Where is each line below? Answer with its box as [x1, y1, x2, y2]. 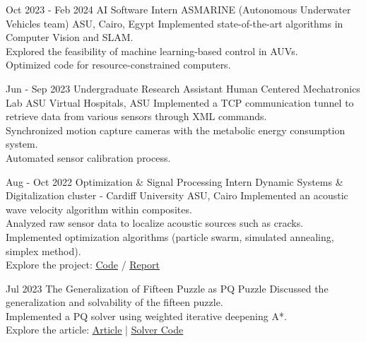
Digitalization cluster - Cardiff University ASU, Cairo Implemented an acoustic [6, 188, 348, 203]
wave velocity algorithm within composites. [6, 201, 192, 216]
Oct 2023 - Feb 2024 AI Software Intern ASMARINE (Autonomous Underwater [6, 2, 351, 16]
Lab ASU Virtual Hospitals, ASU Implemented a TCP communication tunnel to [6, 95, 354, 110]
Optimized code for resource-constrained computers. [6, 57, 231, 72]
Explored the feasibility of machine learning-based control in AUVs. [6, 43, 298, 58]
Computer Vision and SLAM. [6, 30, 134, 45]
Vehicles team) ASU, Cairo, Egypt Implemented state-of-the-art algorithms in [6, 16, 343, 30]
